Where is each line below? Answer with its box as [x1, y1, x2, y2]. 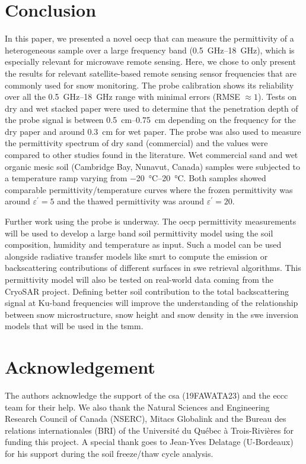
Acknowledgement [5, 355, 155, 379]
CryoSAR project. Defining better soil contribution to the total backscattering [5, 285, 289, 297]
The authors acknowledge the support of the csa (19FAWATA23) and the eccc [5, 389, 288, 402]
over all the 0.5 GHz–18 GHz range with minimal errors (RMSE [5, 90, 240, 103]
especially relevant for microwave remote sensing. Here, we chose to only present [5, 55, 296, 68]
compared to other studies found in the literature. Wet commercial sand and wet [5, 149, 298, 161]
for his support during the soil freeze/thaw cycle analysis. [5, 447, 213, 460]
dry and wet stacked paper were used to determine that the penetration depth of [5, 102, 298, 114]
